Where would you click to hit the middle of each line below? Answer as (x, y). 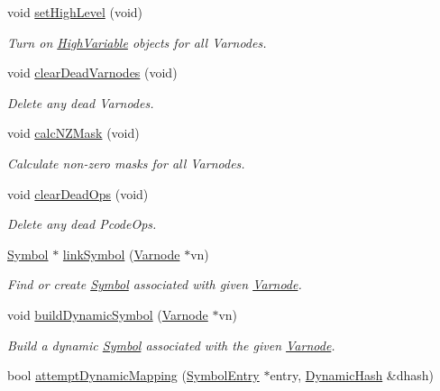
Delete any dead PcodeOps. (82, 224)
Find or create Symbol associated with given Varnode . (155, 284)
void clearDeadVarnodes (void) (92, 73)
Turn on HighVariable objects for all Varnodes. (137, 42)
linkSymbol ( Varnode (121, 254)
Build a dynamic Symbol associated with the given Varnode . (171, 345)
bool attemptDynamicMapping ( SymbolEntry (133, 375)
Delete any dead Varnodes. (81, 102)
